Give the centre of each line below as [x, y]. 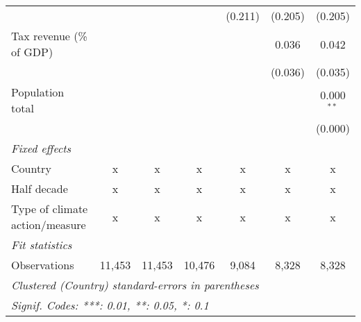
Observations [43, 265]
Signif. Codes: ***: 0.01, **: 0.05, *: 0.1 [110, 305]
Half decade [40, 188]
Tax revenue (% [49, 36]
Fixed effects [41, 148]
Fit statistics [42, 245]
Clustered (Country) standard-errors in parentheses [135, 285]
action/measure [49, 224]
